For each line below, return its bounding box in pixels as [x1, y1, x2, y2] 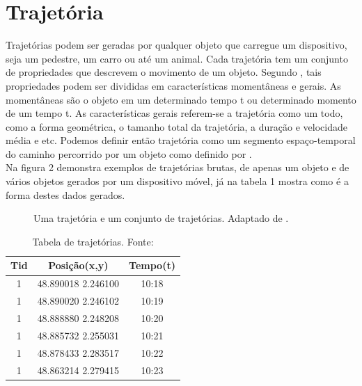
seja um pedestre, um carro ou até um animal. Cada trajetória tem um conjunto [6, 51, 348, 65]
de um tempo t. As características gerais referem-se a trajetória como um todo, [6, 106, 343, 120]
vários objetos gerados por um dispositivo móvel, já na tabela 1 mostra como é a [6, 174, 349, 188]
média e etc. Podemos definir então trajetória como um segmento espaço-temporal [6, 133, 356, 147]
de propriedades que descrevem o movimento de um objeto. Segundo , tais [6, 65, 322, 79]
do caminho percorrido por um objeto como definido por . [6, 146, 252, 161]
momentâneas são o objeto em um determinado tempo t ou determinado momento [6, 92, 356, 106]
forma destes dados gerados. [6, 187, 125, 202]
